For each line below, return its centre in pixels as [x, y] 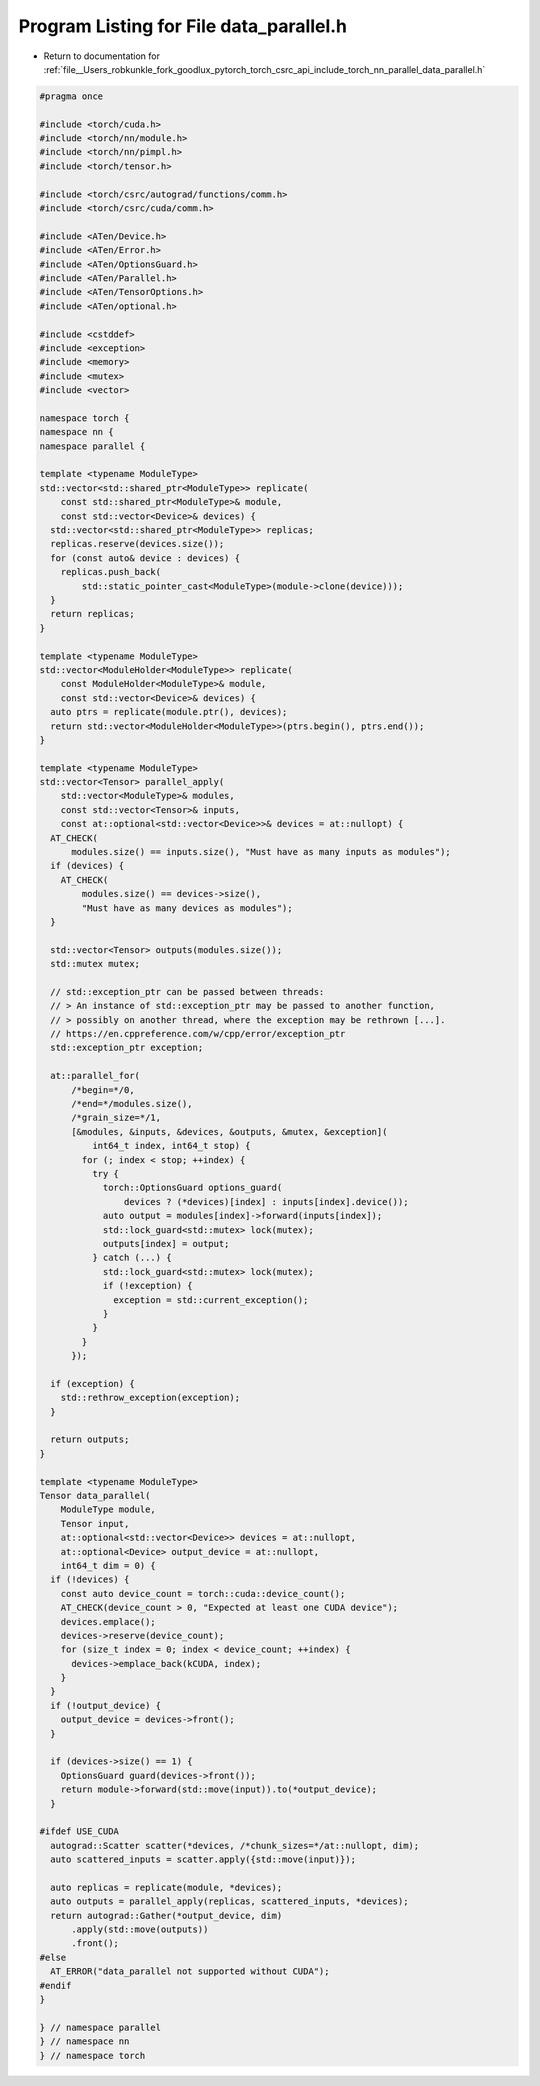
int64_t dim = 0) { [108, 1565]
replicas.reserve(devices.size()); [137, 544]
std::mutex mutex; [95, 964]
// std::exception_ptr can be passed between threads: [187, 991]
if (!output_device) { [106, 1705]
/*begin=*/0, [103, 1089]
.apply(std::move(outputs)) [140, 1929]
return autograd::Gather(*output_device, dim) [166, 1915]
